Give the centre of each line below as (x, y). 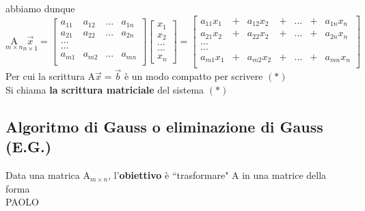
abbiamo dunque (40, 8)
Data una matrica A (48, 175)
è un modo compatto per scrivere (193, 76)
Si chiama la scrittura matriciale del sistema (105, 89)
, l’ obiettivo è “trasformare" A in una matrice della (217, 175)
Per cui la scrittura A (51, 76)
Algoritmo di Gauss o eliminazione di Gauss (164, 126)
